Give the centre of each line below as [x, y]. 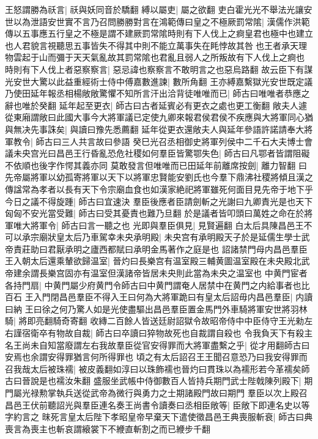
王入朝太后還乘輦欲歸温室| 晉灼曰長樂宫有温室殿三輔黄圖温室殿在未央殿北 [153, 261]
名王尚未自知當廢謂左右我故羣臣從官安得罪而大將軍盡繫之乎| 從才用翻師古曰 [157, 345]
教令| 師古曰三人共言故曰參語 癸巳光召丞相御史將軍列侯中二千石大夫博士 [159, 141]
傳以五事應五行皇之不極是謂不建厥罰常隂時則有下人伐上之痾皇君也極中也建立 [159, 33]
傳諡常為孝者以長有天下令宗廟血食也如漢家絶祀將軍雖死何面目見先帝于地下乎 [159, 189]
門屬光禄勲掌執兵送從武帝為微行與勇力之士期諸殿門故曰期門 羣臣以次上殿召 [156, 393]
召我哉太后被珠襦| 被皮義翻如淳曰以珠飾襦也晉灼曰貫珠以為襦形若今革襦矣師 [157, 368]
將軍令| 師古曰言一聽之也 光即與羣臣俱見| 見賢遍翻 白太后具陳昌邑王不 [171, 225]
